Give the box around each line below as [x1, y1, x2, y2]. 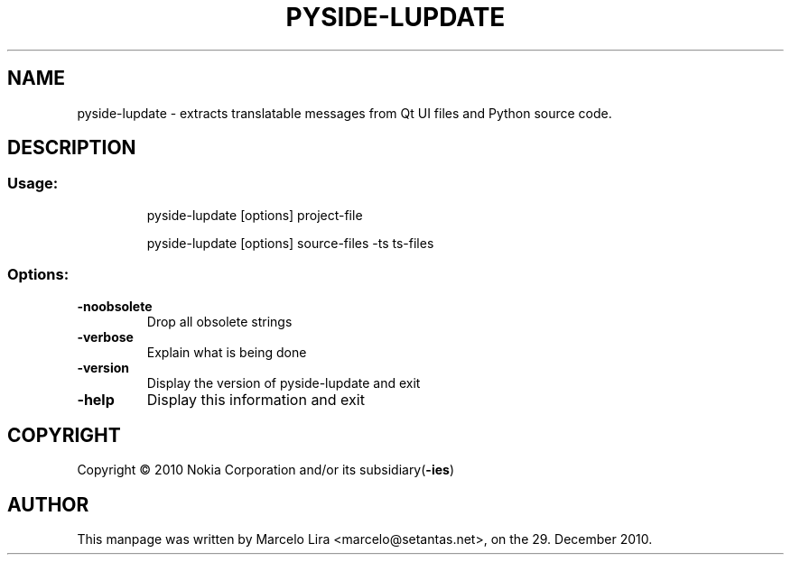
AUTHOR [7, 493, 89, 516]
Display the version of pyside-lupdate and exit [146, 374, 421, 391]
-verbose [77, 328, 134, 345]
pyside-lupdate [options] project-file [146, 207, 363, 223]
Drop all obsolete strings [146, 313, 293, 329]
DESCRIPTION [7, 136, 136, 160]
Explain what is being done [146, 344, 307, 360]
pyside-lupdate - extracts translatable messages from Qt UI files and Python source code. [77, 105, 612, 121]
